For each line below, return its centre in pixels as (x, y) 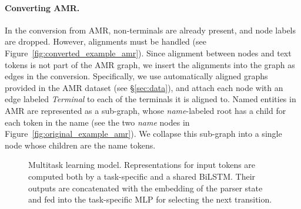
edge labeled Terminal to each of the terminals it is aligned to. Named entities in (150, 99)
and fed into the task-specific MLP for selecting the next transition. (150, 199)
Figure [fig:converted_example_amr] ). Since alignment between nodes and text (148, 53)
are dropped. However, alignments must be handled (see (106, 41)
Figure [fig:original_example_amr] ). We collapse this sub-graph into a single (143, 134)
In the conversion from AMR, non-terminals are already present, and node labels (150, 30)
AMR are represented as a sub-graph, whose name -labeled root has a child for (146, 110)
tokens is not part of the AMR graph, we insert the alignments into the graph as (150, 64)
